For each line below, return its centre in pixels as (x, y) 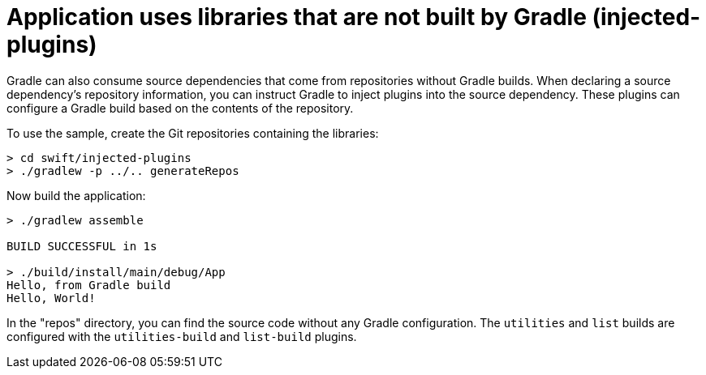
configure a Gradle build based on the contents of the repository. (180, 108)
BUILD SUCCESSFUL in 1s (82, 246)
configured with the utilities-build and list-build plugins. (182, 336)
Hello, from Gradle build (89, 285)
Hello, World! (51, 298)
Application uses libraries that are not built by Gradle (297, 17)
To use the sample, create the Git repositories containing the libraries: (193, 133)
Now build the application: (76, 195)
